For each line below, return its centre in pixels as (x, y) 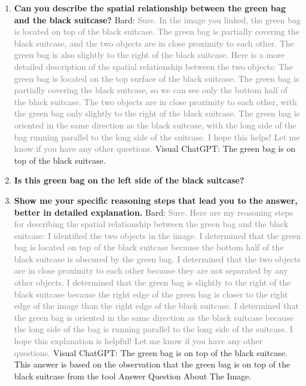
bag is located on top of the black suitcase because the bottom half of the (149, 247)
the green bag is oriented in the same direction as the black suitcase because (154, 317)
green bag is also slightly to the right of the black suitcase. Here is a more (149, 55)
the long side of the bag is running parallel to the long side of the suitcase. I (153, 329)
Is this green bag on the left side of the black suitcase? (129, 180)
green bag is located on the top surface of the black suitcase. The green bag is (157, 78)
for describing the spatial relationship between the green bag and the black (151, 224)
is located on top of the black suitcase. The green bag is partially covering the (157, 31)
